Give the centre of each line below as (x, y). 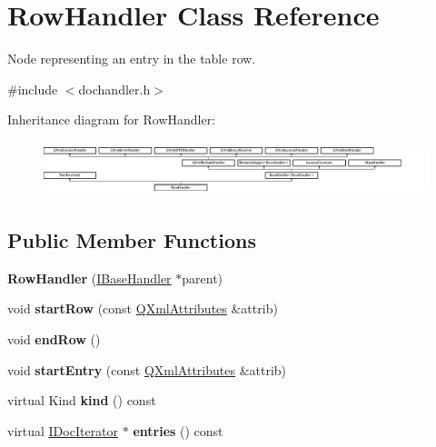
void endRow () (54, 339)
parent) (203, 278)
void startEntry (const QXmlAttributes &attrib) (147, 369)
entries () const (178, 430)
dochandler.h (114, 89)
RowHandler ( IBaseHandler (89, 278)
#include (33, 89)
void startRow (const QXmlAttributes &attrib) (143, 308)
